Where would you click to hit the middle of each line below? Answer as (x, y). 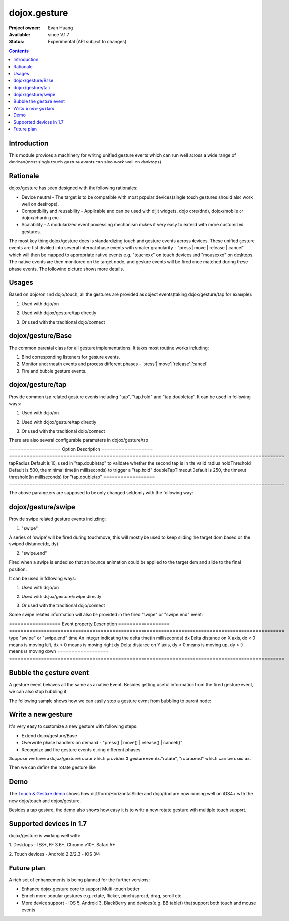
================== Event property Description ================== (90, 624)
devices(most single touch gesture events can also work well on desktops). (86, 162)
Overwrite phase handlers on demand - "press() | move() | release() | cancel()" (102, 743)
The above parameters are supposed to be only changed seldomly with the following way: (101, 493)
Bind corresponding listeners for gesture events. (71, 357)
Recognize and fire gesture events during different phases (81, 749)
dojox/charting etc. (41, 217)
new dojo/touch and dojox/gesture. (45, 801)
